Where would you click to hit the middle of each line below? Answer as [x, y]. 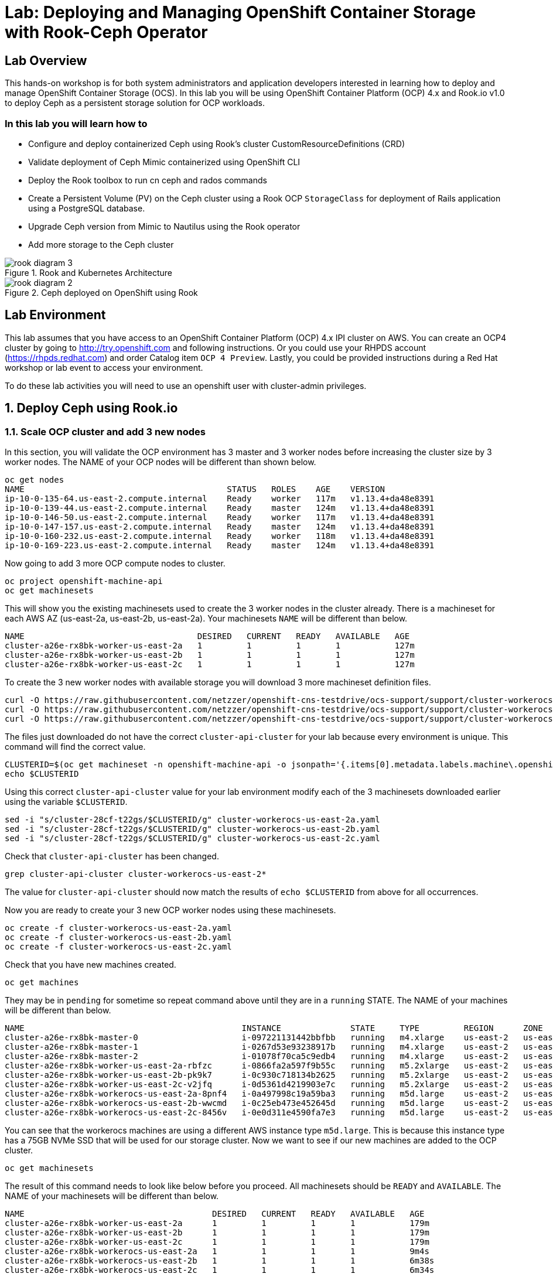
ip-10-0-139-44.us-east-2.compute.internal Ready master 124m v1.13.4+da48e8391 [220, 508]
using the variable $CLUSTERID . [66, 801]
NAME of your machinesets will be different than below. [112, 1196]
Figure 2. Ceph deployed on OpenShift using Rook [101, 292]
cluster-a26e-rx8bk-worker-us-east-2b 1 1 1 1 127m [210, 655]
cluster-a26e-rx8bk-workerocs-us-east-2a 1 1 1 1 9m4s [217, 1251]
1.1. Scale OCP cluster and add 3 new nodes [105, 431]
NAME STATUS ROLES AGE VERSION [195, 489]
